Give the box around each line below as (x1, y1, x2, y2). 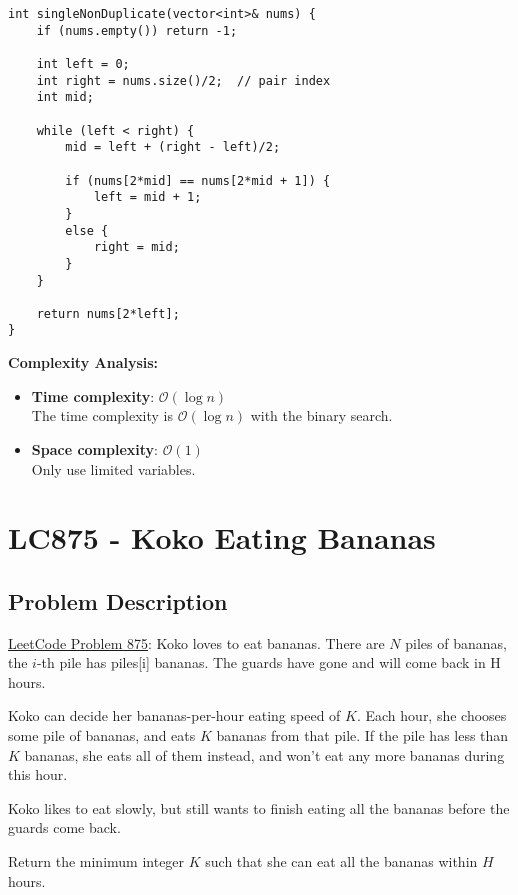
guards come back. (8, 817, 121, 838)
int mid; (36, 90, 94, 105)
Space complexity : (31, 438, 158, 459)
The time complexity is (31, 405, 174, 426)
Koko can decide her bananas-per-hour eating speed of (8, 705, 341, 726)
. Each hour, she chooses (356, 705, 507, 726)
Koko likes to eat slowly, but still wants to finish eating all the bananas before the (8, 797, 510, 818)
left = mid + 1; (93, 190, 202, 205)
